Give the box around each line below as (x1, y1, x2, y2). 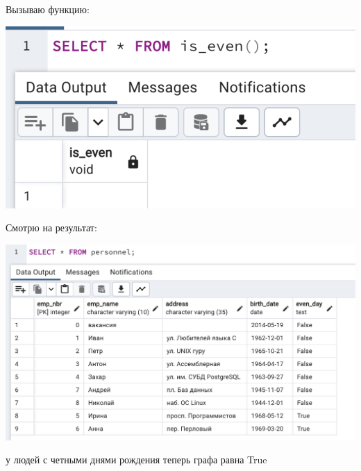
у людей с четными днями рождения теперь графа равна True (6, 452, 267, 467)
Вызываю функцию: (6, 2, 90, 16)
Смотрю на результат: (6, 220, 97, 235)
